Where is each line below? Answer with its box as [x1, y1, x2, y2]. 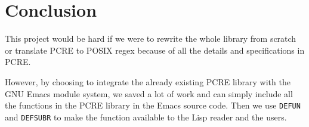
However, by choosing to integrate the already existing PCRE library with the [5, 75, 291, 88]
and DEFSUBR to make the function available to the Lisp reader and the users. [5, 110, 287, 123]
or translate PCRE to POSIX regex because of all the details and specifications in [5, 44, 305, 56]
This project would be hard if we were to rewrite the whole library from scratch [5, 32, 296, 45]
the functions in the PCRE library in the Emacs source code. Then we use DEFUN [5, 99, 301, 111]
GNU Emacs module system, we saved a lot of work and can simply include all [5, 87, 293, 100]
